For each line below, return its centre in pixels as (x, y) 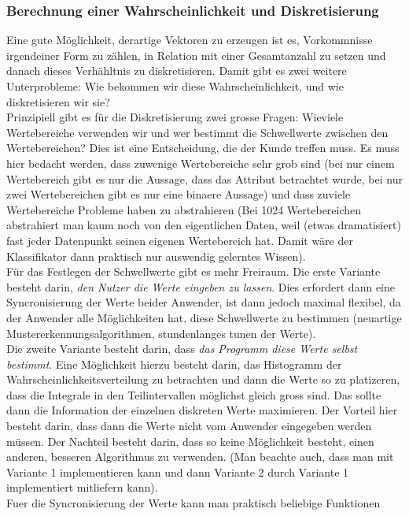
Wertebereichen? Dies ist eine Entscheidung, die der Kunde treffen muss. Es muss (203, 148)
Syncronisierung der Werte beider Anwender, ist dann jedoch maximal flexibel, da (204, 302)
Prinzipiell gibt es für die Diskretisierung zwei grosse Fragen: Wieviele (175, 117)
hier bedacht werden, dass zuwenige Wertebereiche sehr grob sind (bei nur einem (201, 163)
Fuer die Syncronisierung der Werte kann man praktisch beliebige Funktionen (193, 503)
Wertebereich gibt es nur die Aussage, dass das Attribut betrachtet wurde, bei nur (204, 178)
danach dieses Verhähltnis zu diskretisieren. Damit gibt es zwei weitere (177, 71)
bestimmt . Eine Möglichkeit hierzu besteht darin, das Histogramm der (174, 364)
